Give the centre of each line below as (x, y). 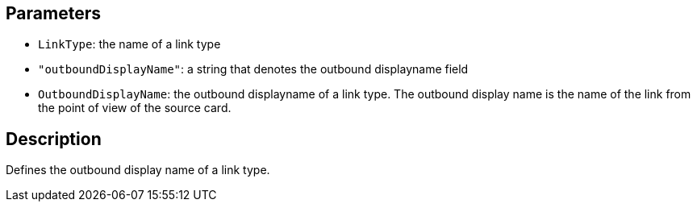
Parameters (53, 13)
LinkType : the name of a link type (129, 44)
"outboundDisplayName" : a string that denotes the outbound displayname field (253, 69)
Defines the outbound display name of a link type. (138, 170)
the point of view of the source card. (135, 108)
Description (54, 139)
